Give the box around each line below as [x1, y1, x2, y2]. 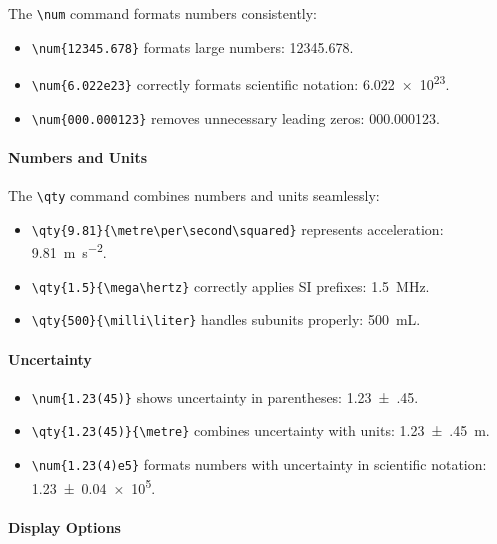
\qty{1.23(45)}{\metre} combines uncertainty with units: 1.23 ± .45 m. [31, 420, 490, 441]
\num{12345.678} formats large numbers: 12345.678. [31, 36, 354, 57]
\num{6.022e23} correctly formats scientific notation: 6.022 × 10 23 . [31, 71, 450, 94]
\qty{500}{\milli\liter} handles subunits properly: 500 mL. [31, 309, 421, 330]
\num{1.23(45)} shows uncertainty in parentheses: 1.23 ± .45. [31, 386, 419, 407]
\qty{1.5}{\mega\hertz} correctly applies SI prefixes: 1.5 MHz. [31, 275, 430, 296]
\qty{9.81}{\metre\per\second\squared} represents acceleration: [31, 218, 444, 239]
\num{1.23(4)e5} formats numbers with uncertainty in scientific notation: [31, 454, 487, 475]
